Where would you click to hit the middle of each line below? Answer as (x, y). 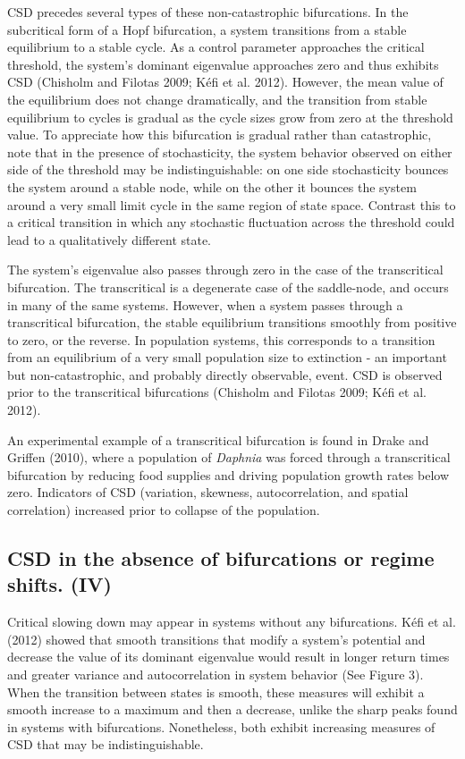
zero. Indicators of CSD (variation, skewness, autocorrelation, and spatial (208, 492)
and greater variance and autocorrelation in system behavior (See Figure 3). (216, 674)
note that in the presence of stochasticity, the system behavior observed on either (230, 152)
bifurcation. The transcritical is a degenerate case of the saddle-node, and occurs (228, 287)
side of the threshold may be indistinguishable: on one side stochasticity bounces (228, 169)
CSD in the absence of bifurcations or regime (221, 558)
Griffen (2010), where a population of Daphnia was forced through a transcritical (229, 457)
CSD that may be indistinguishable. (106, 744)
